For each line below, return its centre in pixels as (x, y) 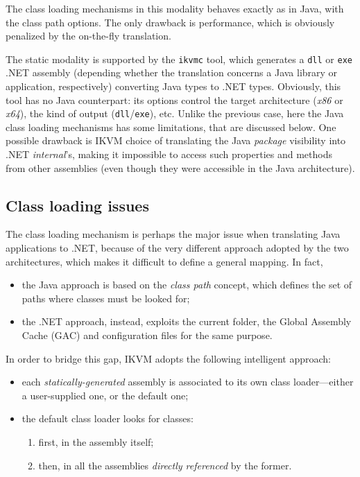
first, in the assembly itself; (96, 441)
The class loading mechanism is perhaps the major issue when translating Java (173, 234)
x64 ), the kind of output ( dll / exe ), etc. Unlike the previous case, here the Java (175, 113)
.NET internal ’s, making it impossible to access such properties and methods (169, 154)
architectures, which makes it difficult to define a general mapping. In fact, (164, 261)
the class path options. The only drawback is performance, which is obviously (170, 22)
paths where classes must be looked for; (106, 298)
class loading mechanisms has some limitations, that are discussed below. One (171, 127)
